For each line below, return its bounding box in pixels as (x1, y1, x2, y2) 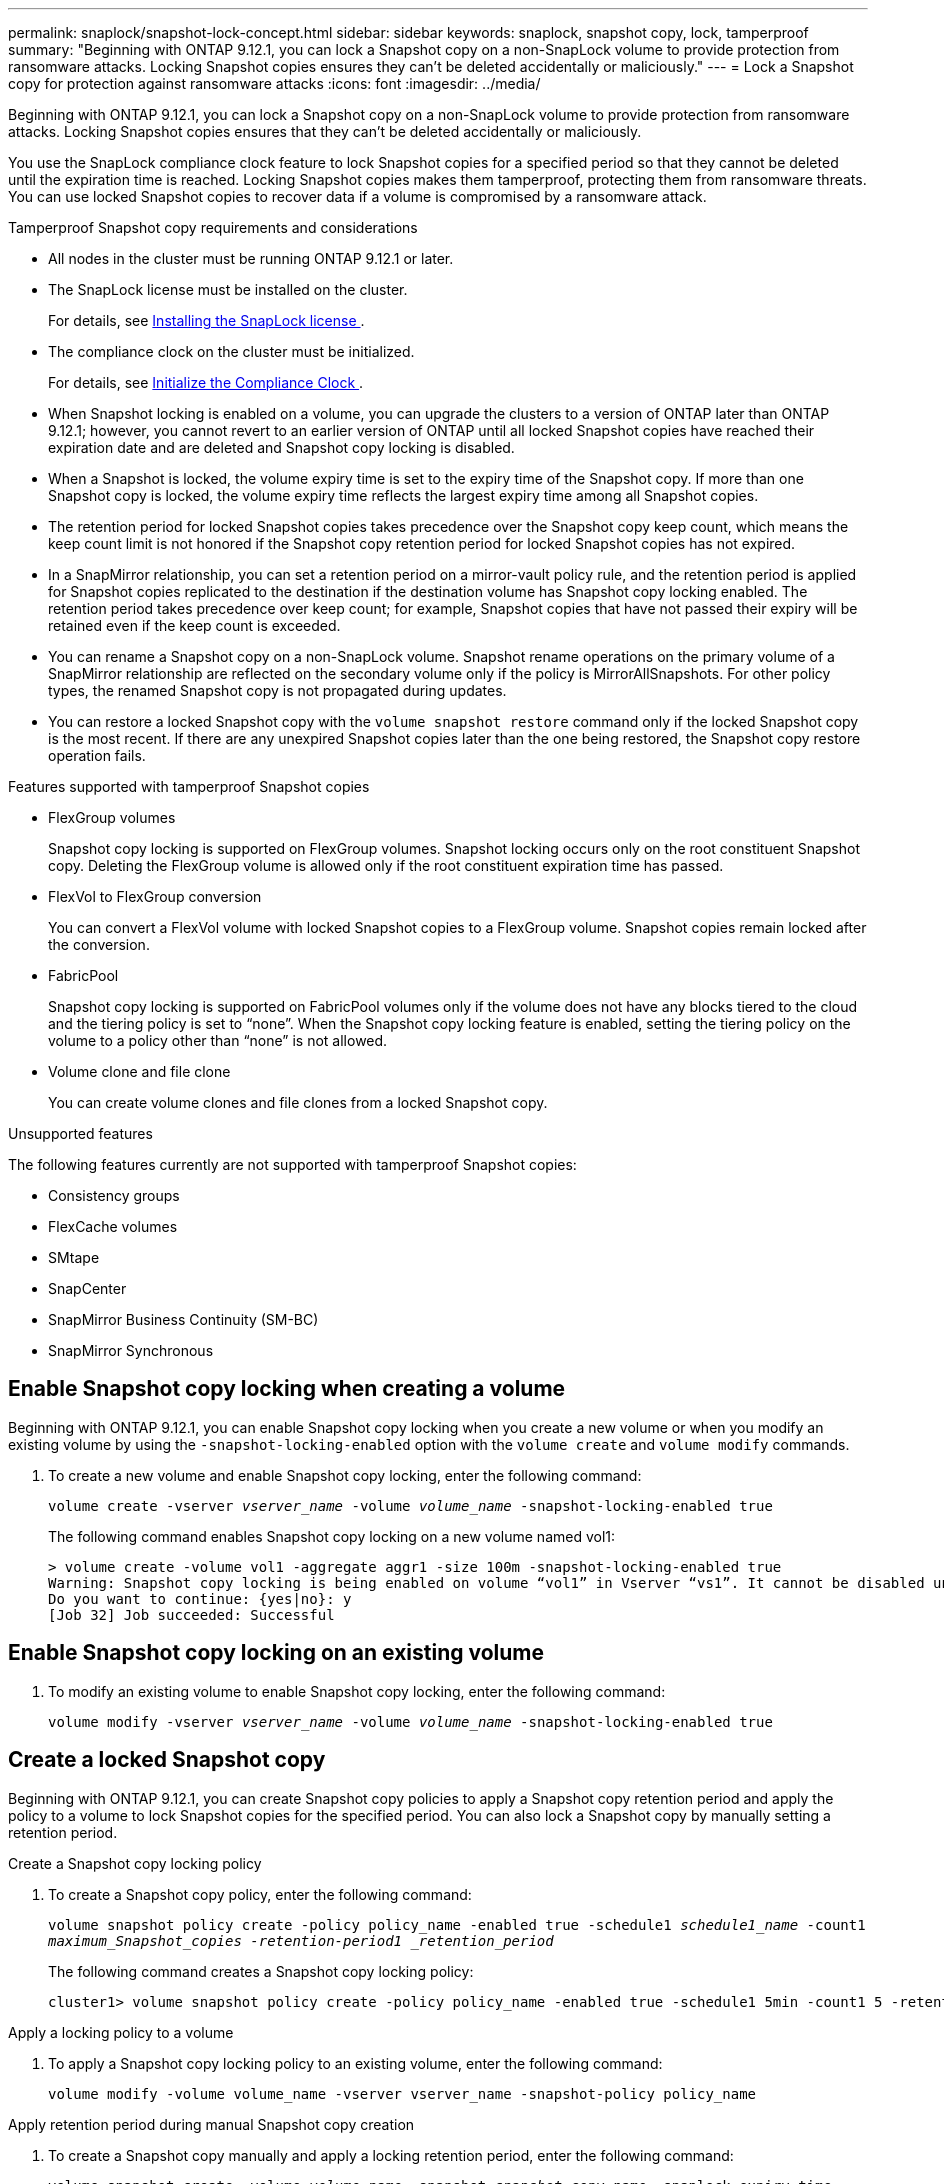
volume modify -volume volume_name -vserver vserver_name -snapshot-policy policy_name (48, 2085, 757, 2102)
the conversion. (48, 936, 150, 953)
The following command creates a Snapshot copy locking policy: (48, 1962, 474, 1980)
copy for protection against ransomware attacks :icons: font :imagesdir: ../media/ (8, 75, 541, 92)
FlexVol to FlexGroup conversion (48, 888, 262, 905)
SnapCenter (48, 1280, 127, 1297)
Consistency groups (48, 1187, 180, 1204)
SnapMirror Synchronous (48, 1342, 214, 1359)
